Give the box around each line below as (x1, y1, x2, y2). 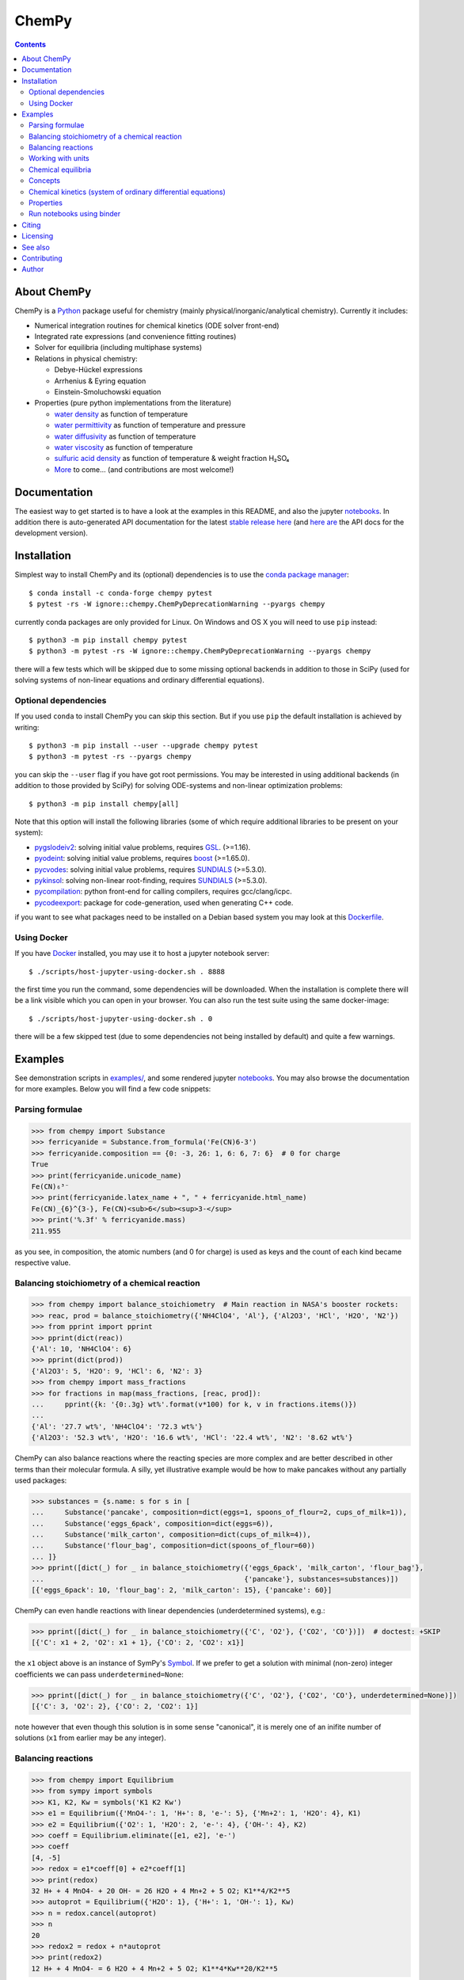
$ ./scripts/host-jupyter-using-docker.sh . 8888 (29, 967, 226, 976)
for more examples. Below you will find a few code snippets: (14, 1084, 211, 1094)
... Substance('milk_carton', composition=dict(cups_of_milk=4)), (31, 1530, 312, 1540)
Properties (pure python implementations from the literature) (34, 398, 232, 408)
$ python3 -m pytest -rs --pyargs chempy (29, 752, 192, 761)
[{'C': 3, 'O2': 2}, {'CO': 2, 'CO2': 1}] (31, 1702, 199, 1711)
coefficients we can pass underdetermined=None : (14, 1670, 184, 1679)
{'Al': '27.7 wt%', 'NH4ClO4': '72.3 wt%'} (31, 1422, 203, 1431)
